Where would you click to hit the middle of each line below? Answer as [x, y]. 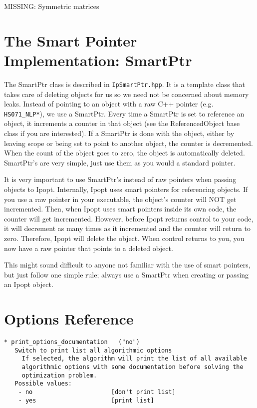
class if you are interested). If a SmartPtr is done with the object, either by [119, 133]
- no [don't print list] [97, 392]
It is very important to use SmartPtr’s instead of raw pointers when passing [120, 179]
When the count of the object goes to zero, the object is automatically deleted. [125, 153]
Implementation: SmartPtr [98, 60]
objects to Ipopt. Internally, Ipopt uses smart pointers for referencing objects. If [126, 189]
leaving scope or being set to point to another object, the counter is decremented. [128, 143]
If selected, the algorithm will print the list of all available [134, 359]
